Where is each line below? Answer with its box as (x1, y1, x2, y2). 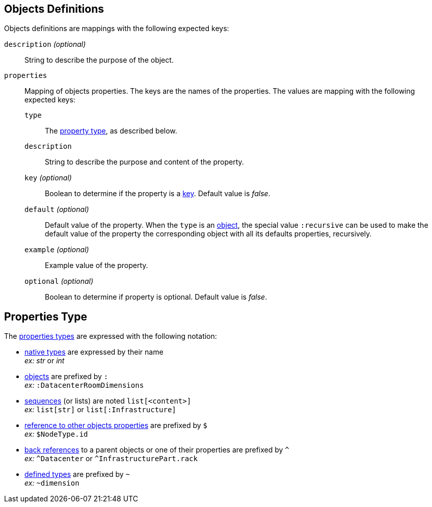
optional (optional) (24, 277, 94, 286)
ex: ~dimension (24, 478, 79, 488)
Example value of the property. (45, 261, 148, 270)
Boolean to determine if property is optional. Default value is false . (45, 292, 267, 302)
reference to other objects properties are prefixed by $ (24, 421, 207, 430)
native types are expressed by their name (24, 348, 164, 357)
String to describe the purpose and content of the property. (45, 157, 244, 167)
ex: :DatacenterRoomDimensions (24, 381, 144, 390)
